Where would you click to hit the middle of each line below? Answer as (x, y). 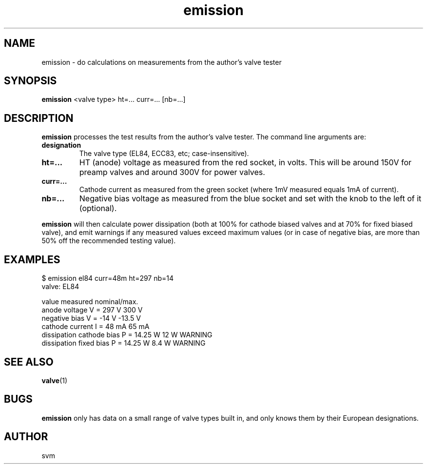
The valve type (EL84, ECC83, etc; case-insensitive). (164, 154)
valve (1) (55, 380)
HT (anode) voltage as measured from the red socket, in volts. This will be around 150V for (245, 163)
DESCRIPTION (39, 118)
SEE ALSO (29, 362)
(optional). (98, 208)
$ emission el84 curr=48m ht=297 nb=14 (108, 278)
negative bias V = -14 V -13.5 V (91, 318)
